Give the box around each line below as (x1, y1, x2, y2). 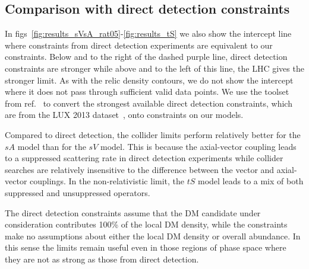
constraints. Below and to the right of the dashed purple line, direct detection (5, 50, 288, 63)
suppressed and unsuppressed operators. (5, 186, 150, 198)
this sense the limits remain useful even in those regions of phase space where (5, 241, 286, 254)
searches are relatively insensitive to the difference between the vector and (5, 163, 275, 175)
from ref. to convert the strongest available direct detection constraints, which (5, 97, 292, 109)
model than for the (17, 140, 86, 152)
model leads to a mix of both (198, 175, 304, 187)
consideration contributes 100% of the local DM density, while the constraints (5, 218, 288, 230)
